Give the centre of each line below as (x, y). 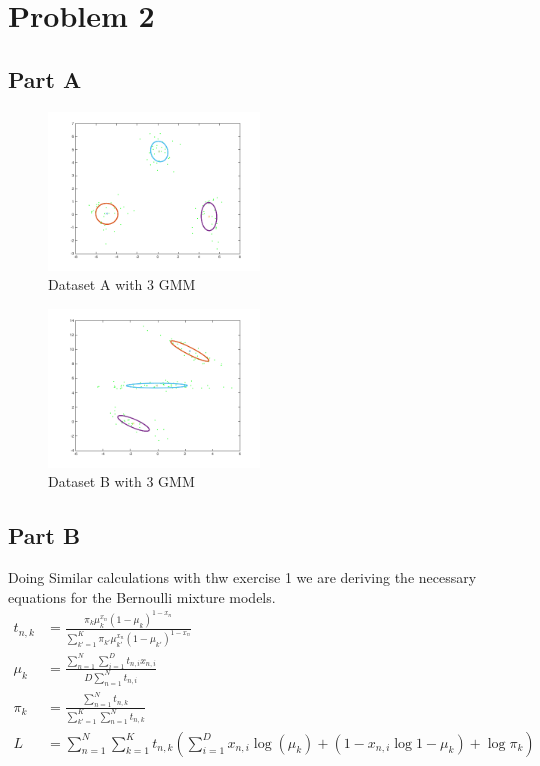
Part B (44, 535)
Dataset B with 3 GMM (121, 481)
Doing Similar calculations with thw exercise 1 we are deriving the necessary (242, 577)
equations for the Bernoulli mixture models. (142, 596)
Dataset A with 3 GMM (122, 284)
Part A (45, 78)
